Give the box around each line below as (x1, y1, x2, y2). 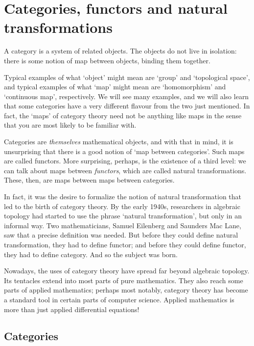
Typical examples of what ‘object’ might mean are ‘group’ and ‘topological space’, (4, 72, 250, 82)
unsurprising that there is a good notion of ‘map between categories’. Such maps (4, 146, 245, 156)
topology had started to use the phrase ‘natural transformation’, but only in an (4, 211, 242, 221)
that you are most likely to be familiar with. (4, 120, 137, 130)
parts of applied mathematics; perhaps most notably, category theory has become (4, 285, 248, 295)
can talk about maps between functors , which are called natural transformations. (4, 165, 247, 175)
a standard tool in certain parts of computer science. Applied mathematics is (4, 294, 234, 304)
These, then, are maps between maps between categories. (4, 175, 175, 185)
